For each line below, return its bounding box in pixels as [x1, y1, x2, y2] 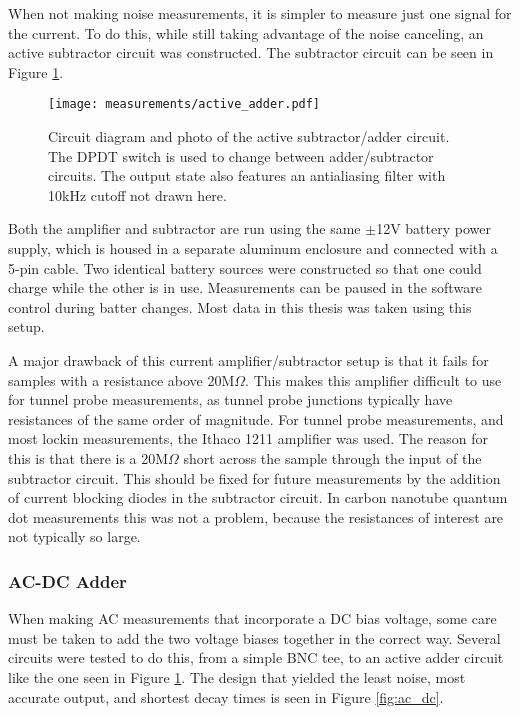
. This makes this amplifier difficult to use [245, 369, 502, 390]
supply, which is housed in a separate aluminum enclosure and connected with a [8, 238, 498, 258]
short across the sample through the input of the [183, 447, 482, 468]
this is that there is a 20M [8, 447, 169, 468]
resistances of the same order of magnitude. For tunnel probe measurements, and [8, 408, 504, 429]
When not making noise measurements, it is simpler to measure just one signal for [8, 3, 512, 23]
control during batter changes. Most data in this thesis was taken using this [8, 296, 472, 317]
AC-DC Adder [8, 568, 127, 593]
